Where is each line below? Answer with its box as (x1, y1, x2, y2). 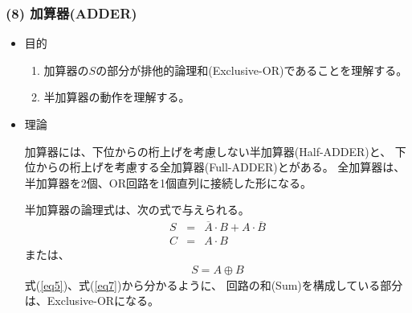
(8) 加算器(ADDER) (6, 2, 137, 23)
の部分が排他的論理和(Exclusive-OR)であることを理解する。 (96, 61, 408, 78)
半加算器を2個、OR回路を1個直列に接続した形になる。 (24, 174, 312, 191)
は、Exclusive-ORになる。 (24, 292, 160, 309)
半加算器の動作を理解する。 (43, 89, 190, 105)
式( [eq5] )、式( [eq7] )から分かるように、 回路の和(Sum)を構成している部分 (24, 276, 403, 293)
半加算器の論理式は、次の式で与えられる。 (24, 201, 250, 218)
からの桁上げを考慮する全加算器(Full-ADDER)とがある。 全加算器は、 (35, 159, 406, 175)
